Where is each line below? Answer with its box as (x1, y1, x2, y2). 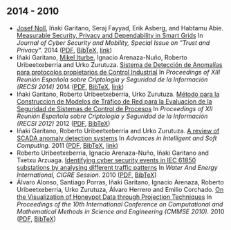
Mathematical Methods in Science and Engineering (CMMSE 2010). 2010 (16, 207, 225, 215)
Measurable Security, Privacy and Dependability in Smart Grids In (16, 31, 203, 39)
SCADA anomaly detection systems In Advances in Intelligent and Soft (16, 134, 217, 142)
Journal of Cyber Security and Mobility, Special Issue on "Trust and (16, 38, 210, 47)
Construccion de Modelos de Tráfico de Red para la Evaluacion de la (16, 97, 212, 106)
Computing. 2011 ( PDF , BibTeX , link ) (16, 141, 119, 149)
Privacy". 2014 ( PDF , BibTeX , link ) (16, 46, 112, 54)
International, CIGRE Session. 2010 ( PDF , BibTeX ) (16, 171, 157, 179)
